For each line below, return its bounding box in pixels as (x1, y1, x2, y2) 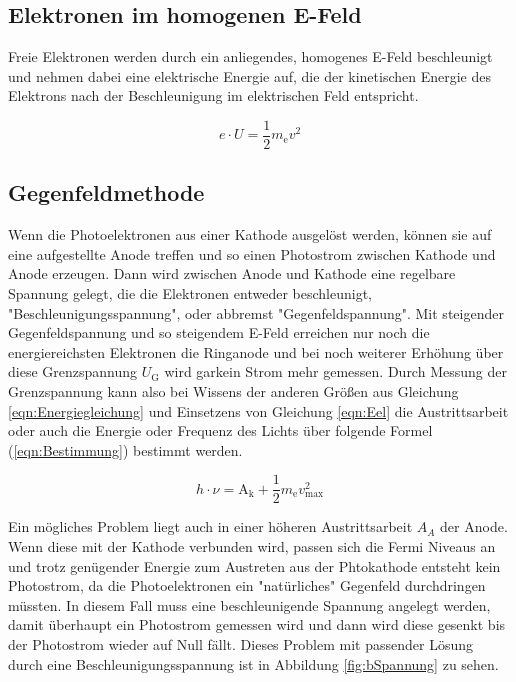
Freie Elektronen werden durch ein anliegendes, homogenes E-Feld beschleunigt (8, 46, 493, 67)
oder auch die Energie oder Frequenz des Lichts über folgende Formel (8, 420, 433, 441)
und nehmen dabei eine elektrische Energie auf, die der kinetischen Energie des (8, 65, 491, 86)
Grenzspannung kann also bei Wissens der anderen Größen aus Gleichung (8, 381, 459, 401)
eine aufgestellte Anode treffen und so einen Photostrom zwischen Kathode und (8, 243, 496, 264)
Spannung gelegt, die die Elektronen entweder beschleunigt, (8, 283, 372, 304)
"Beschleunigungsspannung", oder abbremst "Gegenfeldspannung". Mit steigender (8, 302, 504, 323)
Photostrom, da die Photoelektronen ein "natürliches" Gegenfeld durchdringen (8, 575, 486, 596)
